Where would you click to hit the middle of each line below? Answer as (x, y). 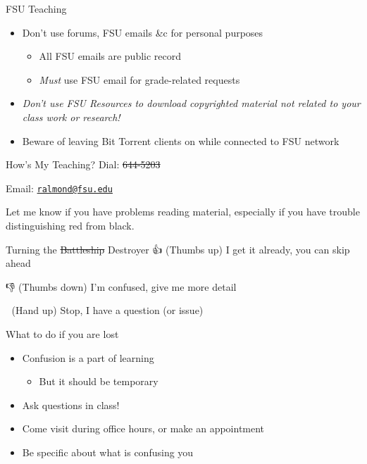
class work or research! (71, 117)
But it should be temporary (99, 381)
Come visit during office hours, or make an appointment (143, 428)
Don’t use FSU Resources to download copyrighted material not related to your (191, 103)
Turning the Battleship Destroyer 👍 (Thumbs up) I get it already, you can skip (178, 249)
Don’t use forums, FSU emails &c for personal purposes (143, 32)
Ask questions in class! (71, 405)
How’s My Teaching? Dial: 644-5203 (83, 164)
